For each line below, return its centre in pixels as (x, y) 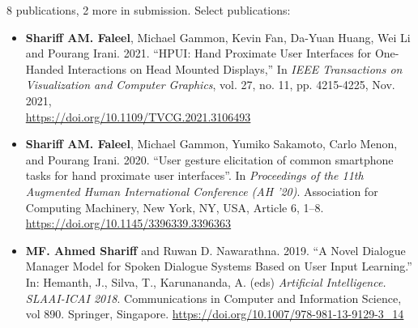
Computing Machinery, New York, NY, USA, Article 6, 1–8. (175, 207)
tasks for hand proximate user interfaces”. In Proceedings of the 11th (194, 175)
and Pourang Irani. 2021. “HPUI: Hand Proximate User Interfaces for (198, 53)
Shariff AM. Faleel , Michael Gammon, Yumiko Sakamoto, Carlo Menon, (211, 144)
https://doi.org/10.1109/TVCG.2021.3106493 (138, 116)
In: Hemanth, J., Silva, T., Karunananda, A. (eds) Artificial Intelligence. (206, 281)
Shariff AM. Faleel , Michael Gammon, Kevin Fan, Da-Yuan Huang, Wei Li (218, 37)
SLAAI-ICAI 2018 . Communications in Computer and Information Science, (213, 298)
